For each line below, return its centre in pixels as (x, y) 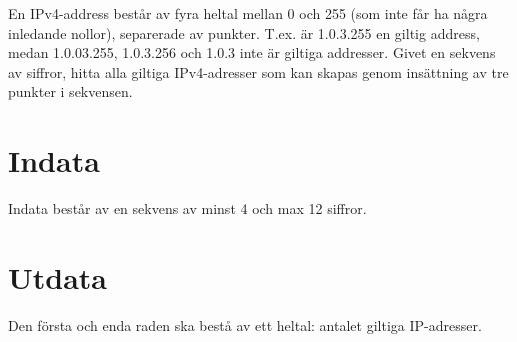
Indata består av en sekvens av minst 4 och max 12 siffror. (187, 208)
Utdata (58, 276)
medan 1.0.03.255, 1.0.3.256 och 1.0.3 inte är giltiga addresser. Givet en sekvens (252, 52)
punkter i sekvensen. (70, 91)
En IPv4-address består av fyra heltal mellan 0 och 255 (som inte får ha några (248, 13)
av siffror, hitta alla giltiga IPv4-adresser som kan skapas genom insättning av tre (258, 71)
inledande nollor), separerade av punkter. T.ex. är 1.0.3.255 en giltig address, (244, 32)
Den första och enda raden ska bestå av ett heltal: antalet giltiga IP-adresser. (245, 324)
